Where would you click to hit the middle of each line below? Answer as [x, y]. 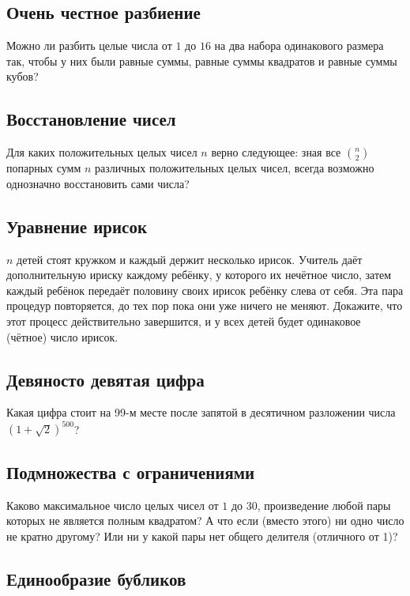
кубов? [23, 76]
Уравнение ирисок [77, 226]
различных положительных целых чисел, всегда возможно [235, 168]
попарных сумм [44, 168]
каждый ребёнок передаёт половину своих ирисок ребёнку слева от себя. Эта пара [205, 290]
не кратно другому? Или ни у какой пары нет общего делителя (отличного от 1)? [202, 536]
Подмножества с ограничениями [131, 472]
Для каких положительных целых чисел [102, 152]
